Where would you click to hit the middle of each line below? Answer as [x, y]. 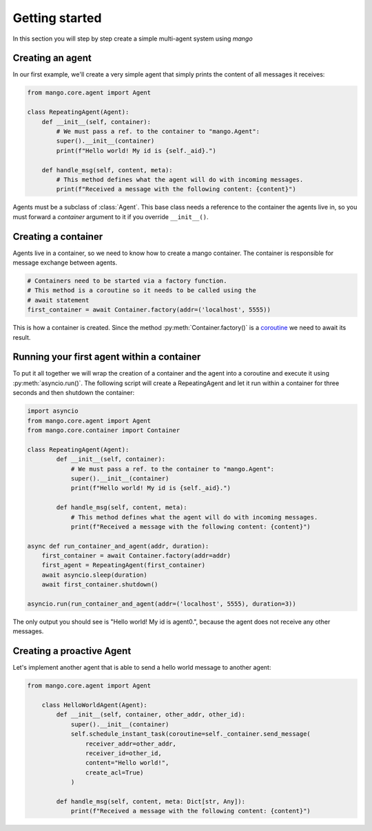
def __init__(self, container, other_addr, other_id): [151, 715]
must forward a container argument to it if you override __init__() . [111, 216]
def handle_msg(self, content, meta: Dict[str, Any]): [151, 801]
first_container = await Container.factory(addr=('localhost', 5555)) [149, 310]
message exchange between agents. [65, 263]
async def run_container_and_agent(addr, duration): [118, 546]
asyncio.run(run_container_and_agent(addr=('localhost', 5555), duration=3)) [162, 604]
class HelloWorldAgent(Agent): [94, 705]
